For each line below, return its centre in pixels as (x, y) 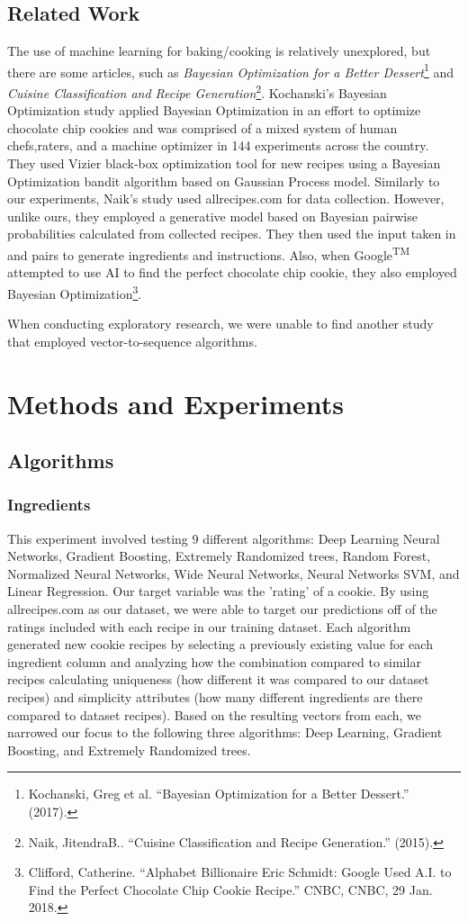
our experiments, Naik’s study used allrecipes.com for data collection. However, (226, 199)
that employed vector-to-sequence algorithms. (132, 341)
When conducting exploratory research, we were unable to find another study (220, 324)
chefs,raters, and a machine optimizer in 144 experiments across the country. (218, 145)
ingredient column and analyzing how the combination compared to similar (214, 661)
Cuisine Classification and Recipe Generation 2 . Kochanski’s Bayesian (197, 91)
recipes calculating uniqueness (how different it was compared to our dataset (218, 679)
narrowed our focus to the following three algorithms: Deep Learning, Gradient (225, 732)
